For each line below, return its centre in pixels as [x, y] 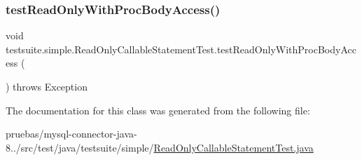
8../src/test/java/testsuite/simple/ [80, 147]
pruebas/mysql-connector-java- [71, 134]
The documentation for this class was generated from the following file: [158, 110]
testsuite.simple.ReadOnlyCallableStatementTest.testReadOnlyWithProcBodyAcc [181, 49]
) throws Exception [47, 86]
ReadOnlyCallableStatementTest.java [234, 147]
